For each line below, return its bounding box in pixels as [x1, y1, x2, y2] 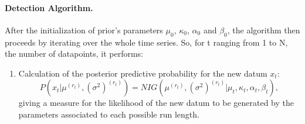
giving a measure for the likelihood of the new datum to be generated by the [18, 97, 294, 109]
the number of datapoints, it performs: [5, 47, 143, 60]
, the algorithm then [227, 23, 300, 36]
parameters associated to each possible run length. [18, 108, 199, 120]
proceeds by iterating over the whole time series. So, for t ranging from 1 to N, [5, 36, 288, 48]
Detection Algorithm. [5, 1, 93, 13]
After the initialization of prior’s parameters [5, 23, 163, 36]
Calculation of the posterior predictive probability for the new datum [18, 67, 267, 79]
